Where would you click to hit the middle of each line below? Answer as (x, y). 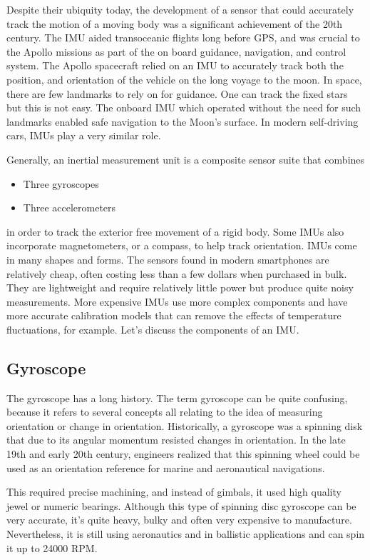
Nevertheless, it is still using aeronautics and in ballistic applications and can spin (186, 534)
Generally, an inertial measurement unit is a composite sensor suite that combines (186, 159)
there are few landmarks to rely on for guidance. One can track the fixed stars (177, 93)
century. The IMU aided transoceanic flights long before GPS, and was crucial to (183, 37)
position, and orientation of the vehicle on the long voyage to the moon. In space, (184, 79)
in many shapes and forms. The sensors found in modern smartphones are (168, 259)
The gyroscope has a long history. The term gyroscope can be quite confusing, (177, 397)
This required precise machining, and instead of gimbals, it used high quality (174, 492)
